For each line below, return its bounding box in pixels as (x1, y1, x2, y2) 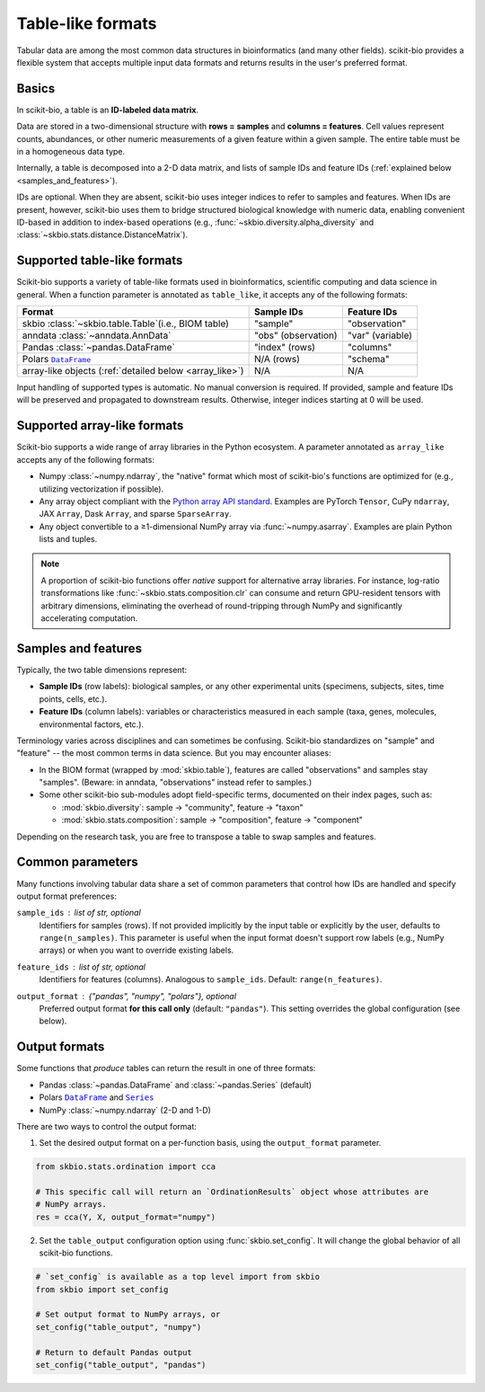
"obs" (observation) (253, 329, 338, 341)
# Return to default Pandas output (35, 1347, 192, 1357)
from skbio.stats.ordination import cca (35, 1162, 216, 1172)
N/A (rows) (253, 353, 301, 366)
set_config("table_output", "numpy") (35, 1322, 202, 1332)
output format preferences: (16, 891, 117, 901)
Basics (16, 81, 56, 96)
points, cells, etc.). (39, 693, 108, 705)
